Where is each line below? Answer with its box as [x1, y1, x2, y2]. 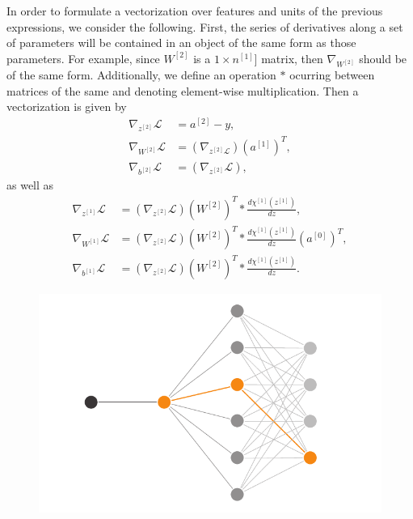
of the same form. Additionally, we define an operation [6, 66, 276, 83]
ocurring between [289, 66, 375, 83]
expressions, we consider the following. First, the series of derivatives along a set [6, 18, 403, 35]
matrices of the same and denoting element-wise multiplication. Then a [6, 82, 359, 99]
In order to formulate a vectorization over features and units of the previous [6, 2, 383, 19]
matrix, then [261, 49, 323, 66]
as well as [6, 177, 54, 194]
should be [359, 49, 407, 66]
